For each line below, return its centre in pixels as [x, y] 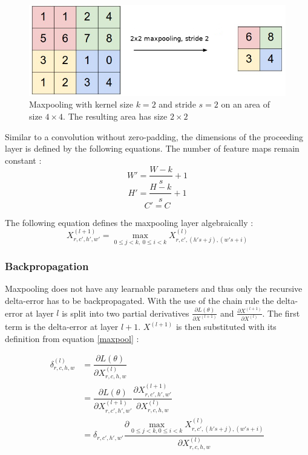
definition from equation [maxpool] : [72, 338]
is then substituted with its [226, 327]
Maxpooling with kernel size [81, 104]
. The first [281, 313]
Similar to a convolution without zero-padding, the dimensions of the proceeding [154, 136]
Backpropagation [47, 266]
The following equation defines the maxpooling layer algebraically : [129, 222]
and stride [177, 104]
